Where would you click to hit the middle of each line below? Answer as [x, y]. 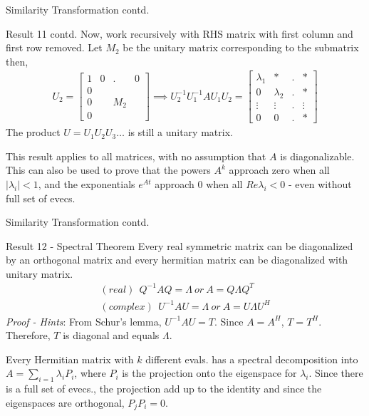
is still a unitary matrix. [180, 132]
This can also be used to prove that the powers [108, 170]
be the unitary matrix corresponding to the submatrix [241, 47]
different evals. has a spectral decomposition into [252, 359]
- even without [320, 183]
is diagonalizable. [317, 156]
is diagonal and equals [111, 335]
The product [33, 132]
